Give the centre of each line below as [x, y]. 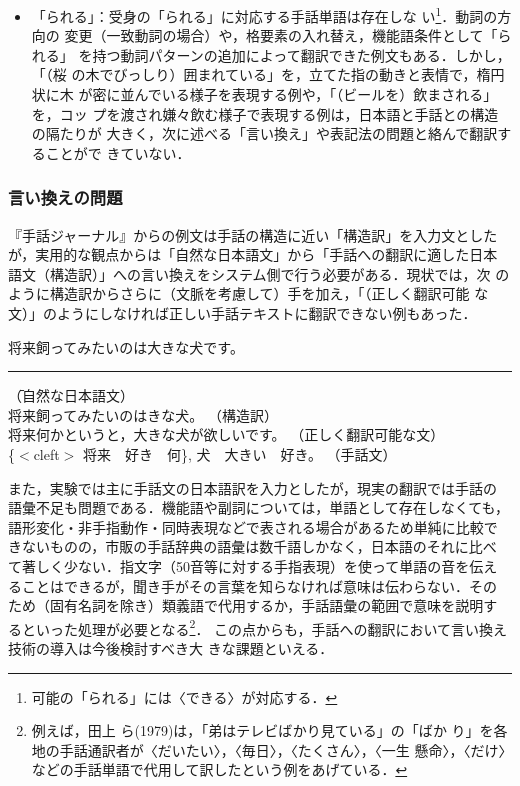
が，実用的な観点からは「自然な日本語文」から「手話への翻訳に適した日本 [253, 254]
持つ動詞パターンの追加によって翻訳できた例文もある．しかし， [301, 54]
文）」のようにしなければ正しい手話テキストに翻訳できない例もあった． [242, 313]
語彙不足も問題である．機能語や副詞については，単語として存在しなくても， [259, 507]
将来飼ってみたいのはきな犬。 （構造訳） [143, 414]
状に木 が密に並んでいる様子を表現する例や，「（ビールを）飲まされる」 [264, 94]
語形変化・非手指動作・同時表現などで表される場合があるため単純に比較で [253, 526]
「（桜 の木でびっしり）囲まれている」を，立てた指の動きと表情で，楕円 [268, 74]
